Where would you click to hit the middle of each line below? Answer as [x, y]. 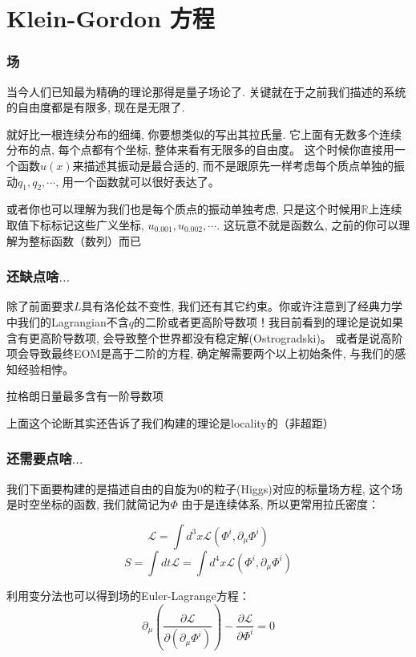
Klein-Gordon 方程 [111, 18]
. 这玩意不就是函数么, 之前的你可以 [308, 224]
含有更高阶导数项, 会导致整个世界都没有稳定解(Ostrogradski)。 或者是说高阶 [205, 337]
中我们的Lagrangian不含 [68, 321]
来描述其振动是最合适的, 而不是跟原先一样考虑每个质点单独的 [233, 165]
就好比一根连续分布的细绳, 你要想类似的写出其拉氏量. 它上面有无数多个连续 [204, 134]
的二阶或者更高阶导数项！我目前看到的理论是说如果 [268, 321]
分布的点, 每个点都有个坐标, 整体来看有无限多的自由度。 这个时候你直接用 [200, 150]
